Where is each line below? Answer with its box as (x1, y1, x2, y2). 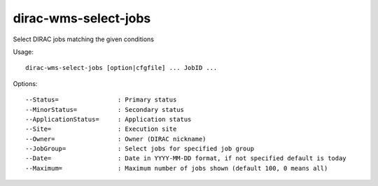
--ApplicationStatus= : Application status (25, 115, 192, 123)
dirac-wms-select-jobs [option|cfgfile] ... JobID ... (25, 64, 218, 72)
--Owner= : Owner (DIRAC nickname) (25, 135, 206, 143)
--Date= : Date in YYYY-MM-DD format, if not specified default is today (25, 155, 346, 162)
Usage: (13, 48, 34, 56)
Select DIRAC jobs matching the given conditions (13, 35, 154, 43)
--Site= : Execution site (25, 125, 177, 133)
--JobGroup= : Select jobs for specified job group (25, 145, 255, 153)
